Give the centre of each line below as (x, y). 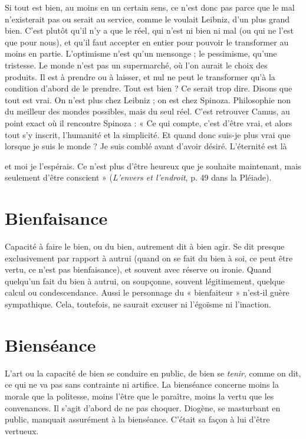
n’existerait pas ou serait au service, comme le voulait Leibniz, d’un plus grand (147, 19)
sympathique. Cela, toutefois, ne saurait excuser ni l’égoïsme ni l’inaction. (138, 304)
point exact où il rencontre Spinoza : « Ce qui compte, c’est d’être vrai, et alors (149, 122)
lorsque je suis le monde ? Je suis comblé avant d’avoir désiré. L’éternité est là (146, 146)
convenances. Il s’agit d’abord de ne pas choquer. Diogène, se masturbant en (143, 407)
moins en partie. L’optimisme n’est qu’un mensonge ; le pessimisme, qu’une (141, 53)
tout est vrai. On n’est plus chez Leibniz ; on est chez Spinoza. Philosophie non (148, 99)
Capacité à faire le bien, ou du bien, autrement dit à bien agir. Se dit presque (145, 246)
